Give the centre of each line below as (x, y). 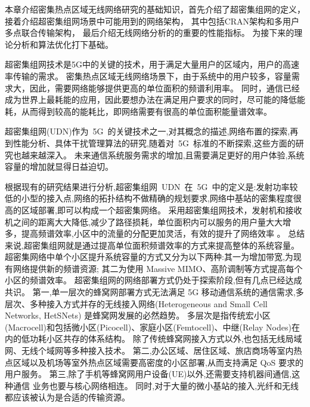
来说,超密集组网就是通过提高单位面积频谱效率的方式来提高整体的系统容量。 (152, 245)
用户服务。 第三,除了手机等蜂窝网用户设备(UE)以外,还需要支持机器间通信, (148, 374)
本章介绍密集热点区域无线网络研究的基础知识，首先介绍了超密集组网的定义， (155, 9)
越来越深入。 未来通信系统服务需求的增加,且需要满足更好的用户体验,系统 (163, 154)
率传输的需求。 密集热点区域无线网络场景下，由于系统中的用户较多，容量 (148, 76)
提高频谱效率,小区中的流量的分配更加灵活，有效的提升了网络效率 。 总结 (163, 233)
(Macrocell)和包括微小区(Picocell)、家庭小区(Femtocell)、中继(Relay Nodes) (148, 327)
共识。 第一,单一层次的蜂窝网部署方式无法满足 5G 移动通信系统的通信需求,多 (154, 292)
